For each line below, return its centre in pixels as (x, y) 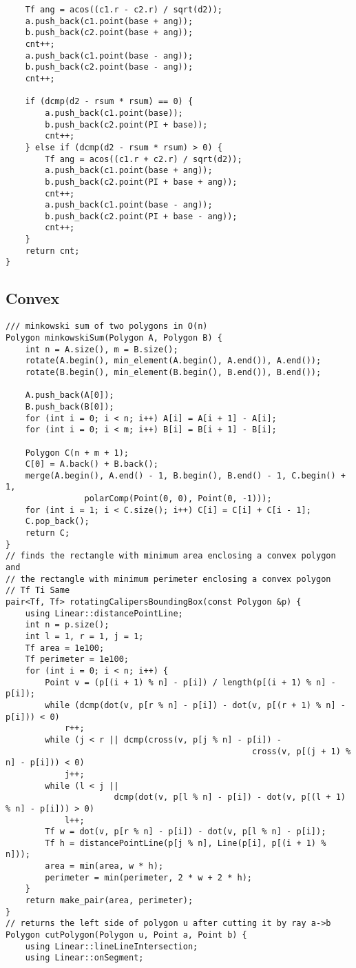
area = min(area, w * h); (104, 866)
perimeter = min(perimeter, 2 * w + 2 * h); (148, 877)
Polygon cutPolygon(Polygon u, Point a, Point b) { (126, 935)
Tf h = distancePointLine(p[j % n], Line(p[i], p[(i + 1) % (186, 843)
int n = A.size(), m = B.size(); (102, 349)
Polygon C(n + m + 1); (77, 453)
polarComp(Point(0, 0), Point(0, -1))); (178, 499)
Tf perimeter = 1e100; (77, 659)
